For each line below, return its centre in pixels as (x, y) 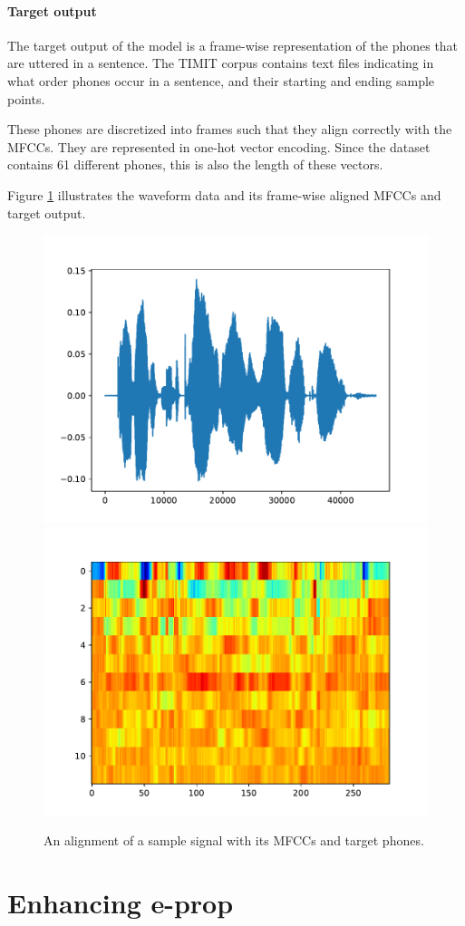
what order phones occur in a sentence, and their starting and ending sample (221, 80)
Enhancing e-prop (121, 903)
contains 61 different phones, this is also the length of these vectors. (195, 164)
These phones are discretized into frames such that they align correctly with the (230, 129)
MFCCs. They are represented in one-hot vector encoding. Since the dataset (219, 146)
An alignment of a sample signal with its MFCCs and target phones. (234, 840)
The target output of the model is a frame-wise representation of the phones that (233, 45)
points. (26, 98)
